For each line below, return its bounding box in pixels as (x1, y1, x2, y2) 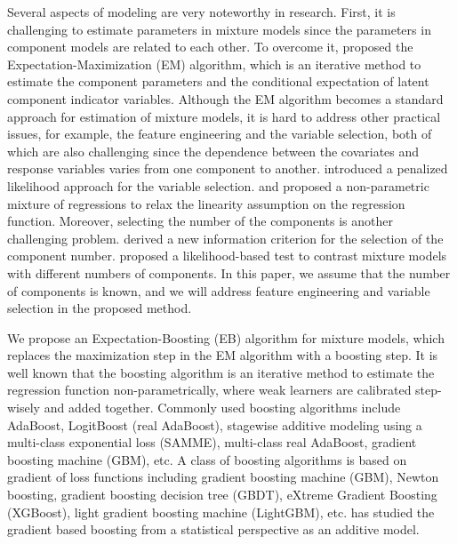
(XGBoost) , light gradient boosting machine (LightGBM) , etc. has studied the (7, 502, 435, 521)
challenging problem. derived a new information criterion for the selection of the (7, 228, 444, 247)
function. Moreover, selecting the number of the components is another (7, 212, 393, 230)
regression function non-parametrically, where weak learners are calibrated (7, 380, 412, 399)
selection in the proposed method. (7, 299, 192, 317)
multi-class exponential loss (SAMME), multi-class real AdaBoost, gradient (7, 433, 417, 452)
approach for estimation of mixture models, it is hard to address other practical (7, 107, 441, 125)
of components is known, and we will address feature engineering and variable (7, 281, 430, 300)
